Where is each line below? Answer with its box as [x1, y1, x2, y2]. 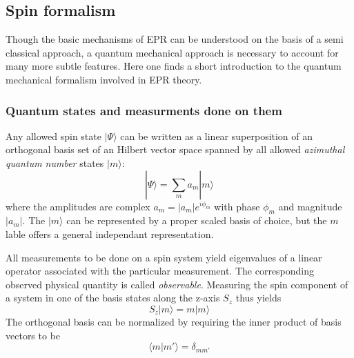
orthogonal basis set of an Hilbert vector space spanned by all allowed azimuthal [6, 142, 345, 157]
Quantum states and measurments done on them [6, 101, 282, 119]
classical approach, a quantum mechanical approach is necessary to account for [6, 45, 339, 59]
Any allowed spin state [6, 128, 101, 143]
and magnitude [278, 199, 342, 213]
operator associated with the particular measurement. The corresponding [6, 263, 315, 278]
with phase [214, 199, 260, 213]
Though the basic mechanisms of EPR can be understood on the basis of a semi [6, 32, 344, 46]
